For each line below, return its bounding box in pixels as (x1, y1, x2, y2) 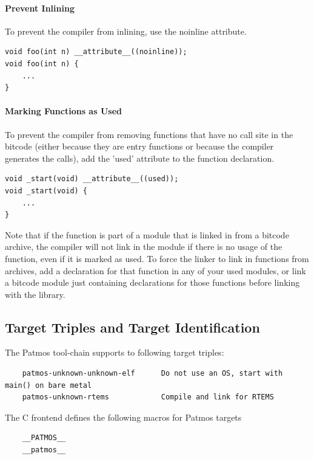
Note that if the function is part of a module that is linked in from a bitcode (5, 228, 289, 241)
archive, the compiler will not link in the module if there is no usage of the (5, 240, 282, 253)
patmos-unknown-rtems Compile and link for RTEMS (22, 393, 274, 402)
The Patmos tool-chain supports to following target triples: (5, 346, 224, 359)
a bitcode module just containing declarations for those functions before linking (5, 276, 300, 289)
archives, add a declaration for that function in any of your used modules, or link (5, 264, 306, 277)
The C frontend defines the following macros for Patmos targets (5, 410, 242, 423)
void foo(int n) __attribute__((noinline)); (5, 47, 187, 57)
